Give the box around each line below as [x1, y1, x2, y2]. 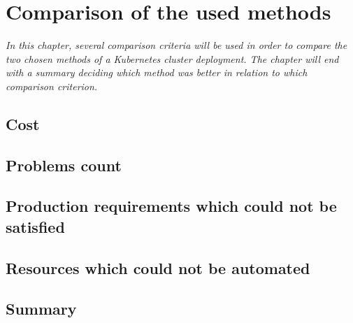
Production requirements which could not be [6, 195, 337, 217]
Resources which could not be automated [6, 257, 310, 278]
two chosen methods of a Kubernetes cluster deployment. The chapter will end [6, 51, 339, 66]
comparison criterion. [6, 78, 98, 93]
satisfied [6, 215, 65, 237]
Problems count [6, 154, 122, 175]
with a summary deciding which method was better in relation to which [6, 65, 308, 80]
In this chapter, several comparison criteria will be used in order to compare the [6, 38, 347, 52]
